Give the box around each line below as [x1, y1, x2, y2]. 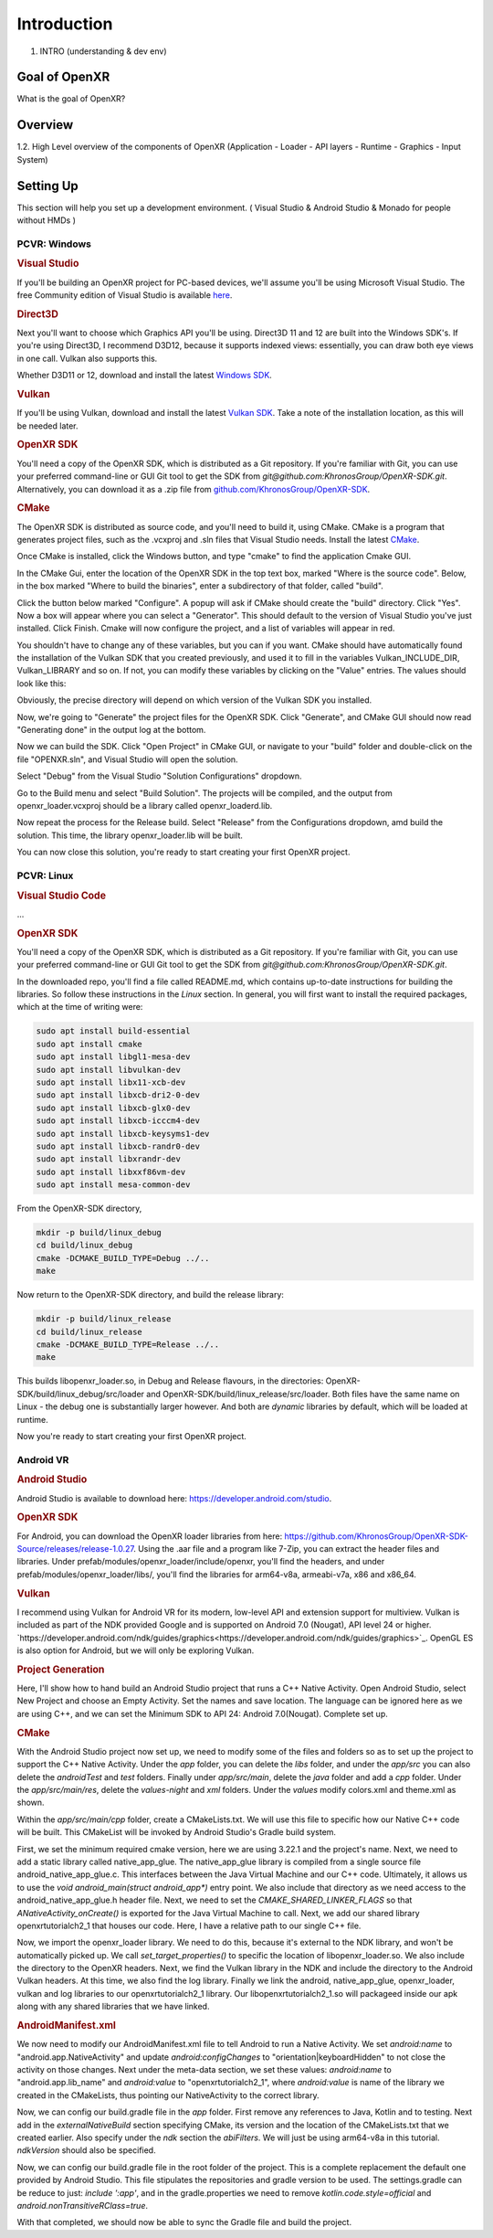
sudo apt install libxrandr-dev [36, 1154, 182, 1164]
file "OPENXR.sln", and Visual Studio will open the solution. [16, 754, 238, 765]
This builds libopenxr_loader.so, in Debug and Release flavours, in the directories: [16, 1375, 324, 1386]
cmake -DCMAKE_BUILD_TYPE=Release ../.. [36, 1339, 219, 1350]
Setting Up [16, 178, 79, 194]
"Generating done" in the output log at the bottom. [16, 725, 206, 736]
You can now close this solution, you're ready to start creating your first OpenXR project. [16, 846, 351, 858]
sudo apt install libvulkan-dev [36, 1065, 182, 1075]
